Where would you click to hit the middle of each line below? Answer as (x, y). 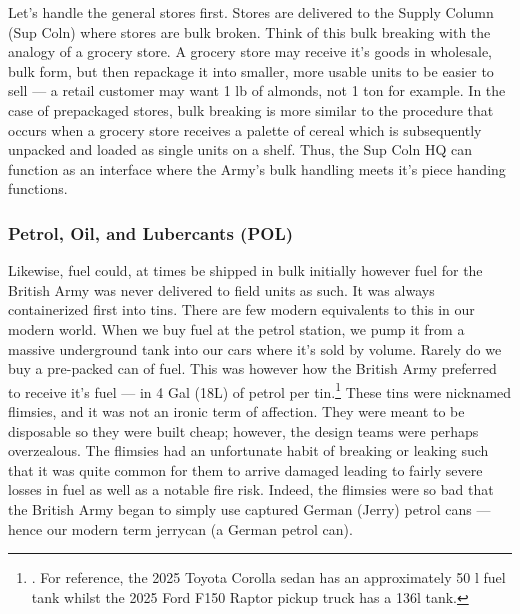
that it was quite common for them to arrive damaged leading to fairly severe (245, 469)
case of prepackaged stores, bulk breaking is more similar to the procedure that (251, 109)
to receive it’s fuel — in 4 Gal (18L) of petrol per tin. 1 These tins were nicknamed (260, 390)
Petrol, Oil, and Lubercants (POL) (151, 232)
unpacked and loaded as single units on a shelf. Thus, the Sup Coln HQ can (240, 149)
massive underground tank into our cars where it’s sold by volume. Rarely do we (255, 348)
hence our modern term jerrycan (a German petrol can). (180, 528)
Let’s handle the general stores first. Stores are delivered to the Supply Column (251, 12)
